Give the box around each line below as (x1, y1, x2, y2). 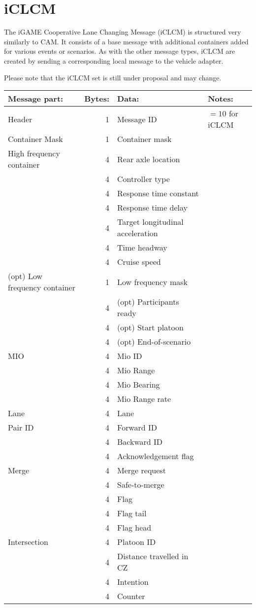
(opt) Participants (117, 296, 179, 308)
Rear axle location (117, 153, 180, 165)
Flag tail (117, 507, 147, 519)
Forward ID (117, 422, 158, 433)
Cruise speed (117, 256, 161, 268)
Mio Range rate (117, 393, 171, 405)
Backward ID (117, 436, 163, 448)
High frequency (8, 147, 60, 159)
